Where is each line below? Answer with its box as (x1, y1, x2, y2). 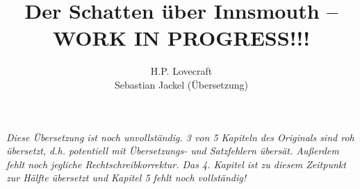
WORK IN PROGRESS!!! (52, 24, 311, 52)
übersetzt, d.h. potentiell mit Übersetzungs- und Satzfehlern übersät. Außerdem (6, 143, 339, 158)
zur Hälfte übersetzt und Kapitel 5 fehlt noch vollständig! (6, 170, 247, 185)
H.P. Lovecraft (150, 64, 213, 78)
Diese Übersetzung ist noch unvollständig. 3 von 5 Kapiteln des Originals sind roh (6, 129, 354, 144)
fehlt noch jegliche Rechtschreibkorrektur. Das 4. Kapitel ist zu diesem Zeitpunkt (6, 156, 346, 171)
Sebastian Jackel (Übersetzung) (114, 77, 249, 91)
